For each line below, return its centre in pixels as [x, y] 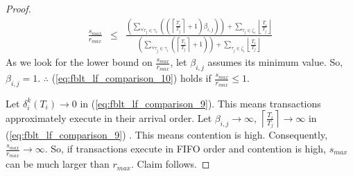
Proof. [18, 8]
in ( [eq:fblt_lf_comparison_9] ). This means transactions [200, 103]
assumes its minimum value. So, [275, 62]
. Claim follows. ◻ [170, 164]
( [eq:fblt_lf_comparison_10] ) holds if [131, 78]
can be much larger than [58, 164]
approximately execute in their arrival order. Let [109, 117]
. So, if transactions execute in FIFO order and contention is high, [185, 149]
